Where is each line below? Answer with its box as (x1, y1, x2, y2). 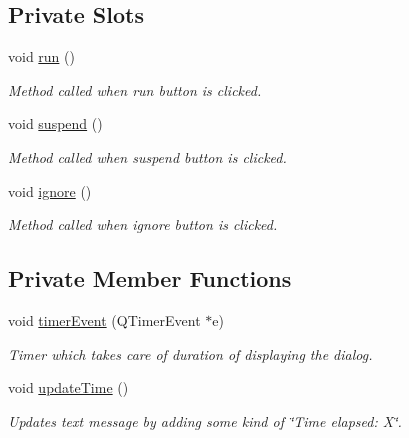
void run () (8, 46, 75, 67)
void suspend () (8, 113, 103, 134)
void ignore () (8, 180, 92, 201)
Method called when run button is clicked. (8, 79, 262, 100)
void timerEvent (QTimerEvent (8, 309, 201, 330)
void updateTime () (8, 377, 129, 398)
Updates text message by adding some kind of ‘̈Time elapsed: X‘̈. (8, 410, 402, 431)
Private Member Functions (8, 263, 292, 294)
